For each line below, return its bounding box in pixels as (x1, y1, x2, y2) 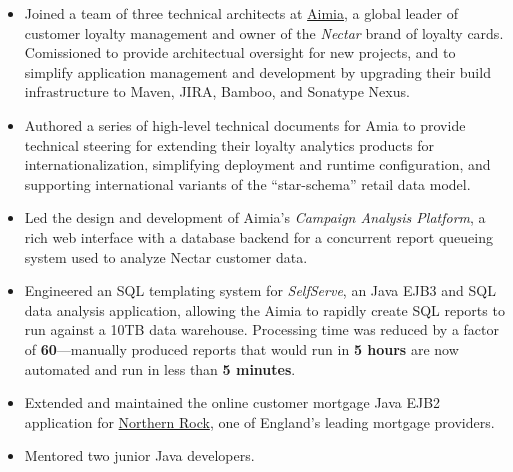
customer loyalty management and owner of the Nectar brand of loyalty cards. (24, 22, 504, 43)
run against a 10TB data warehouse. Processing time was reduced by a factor (24, 319, 500, 340)
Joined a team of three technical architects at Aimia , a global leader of (24, 3, 459, 23)
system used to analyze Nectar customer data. (24, 246, 308, 267)
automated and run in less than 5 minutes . (24, 358, 296, 379)
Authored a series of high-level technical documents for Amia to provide (24, 114, 466, 135)
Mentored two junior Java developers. (24, 445, 255, 466)
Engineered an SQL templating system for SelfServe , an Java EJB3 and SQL (24, 280, 496, 301)
